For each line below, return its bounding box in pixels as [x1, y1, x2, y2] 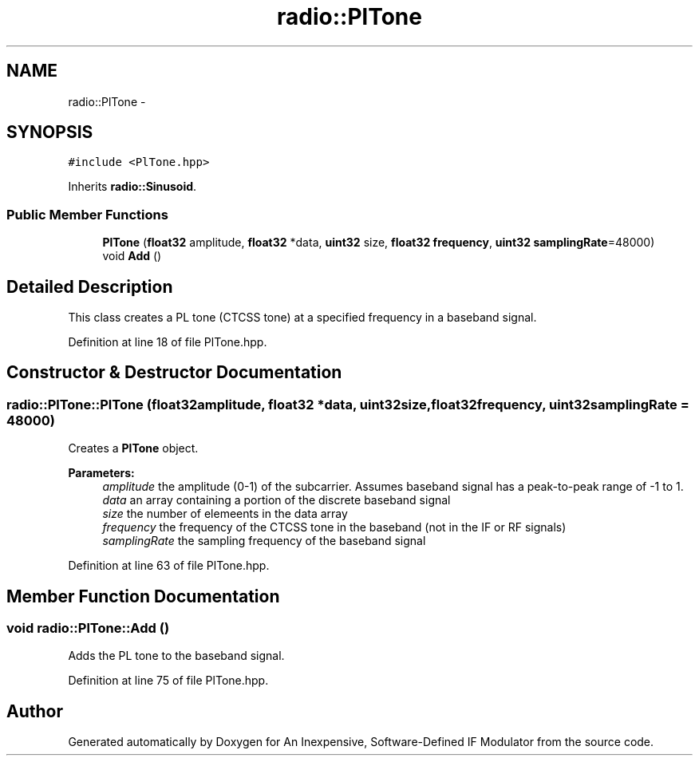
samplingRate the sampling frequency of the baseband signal [102, 534, 426, 548]
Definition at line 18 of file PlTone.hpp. [68, 335, 267, 349]
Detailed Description [6, 276, 173, 297]
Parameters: [68, 466, 135, 480]
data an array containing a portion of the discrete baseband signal [102, 493, 451, 507]
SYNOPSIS [6, 122, 93, 143]
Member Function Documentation [6, 586, 280, 606]
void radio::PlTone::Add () [6, 620, 170, 637]
